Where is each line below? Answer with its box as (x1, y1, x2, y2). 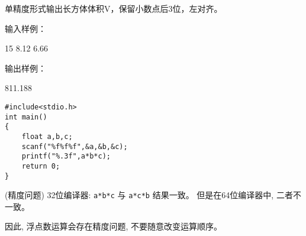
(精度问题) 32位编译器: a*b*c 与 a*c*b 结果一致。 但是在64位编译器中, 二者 (5, 189, 293, 201)
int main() (5, 112, 47, 121)
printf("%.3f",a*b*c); (21, 152, 111, 161)
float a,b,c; (21, 132, 73, 141)
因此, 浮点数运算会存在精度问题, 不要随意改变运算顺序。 (5, 220, 223, 232)
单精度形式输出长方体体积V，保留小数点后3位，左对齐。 (5, 2, 223, 14)
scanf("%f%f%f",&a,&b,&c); (21, 142, 128, 151)
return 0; (21, 161, 60, 170)
